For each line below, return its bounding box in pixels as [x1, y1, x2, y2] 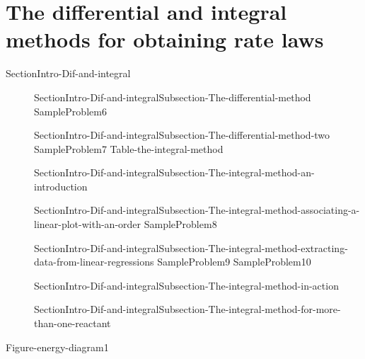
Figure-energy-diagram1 [6, 339, 109, 354]
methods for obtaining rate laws [6, 25, 324, 54]
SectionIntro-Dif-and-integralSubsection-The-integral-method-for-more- [34, 302, 341, 317]
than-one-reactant [34, 316, 111, 331]
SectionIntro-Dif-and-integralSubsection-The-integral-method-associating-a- [34, 203, 360, 217]
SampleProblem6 [34, 103, 107, 118]
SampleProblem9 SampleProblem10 [157, 254, 311, 269]
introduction [34, 178, 88, 193]
